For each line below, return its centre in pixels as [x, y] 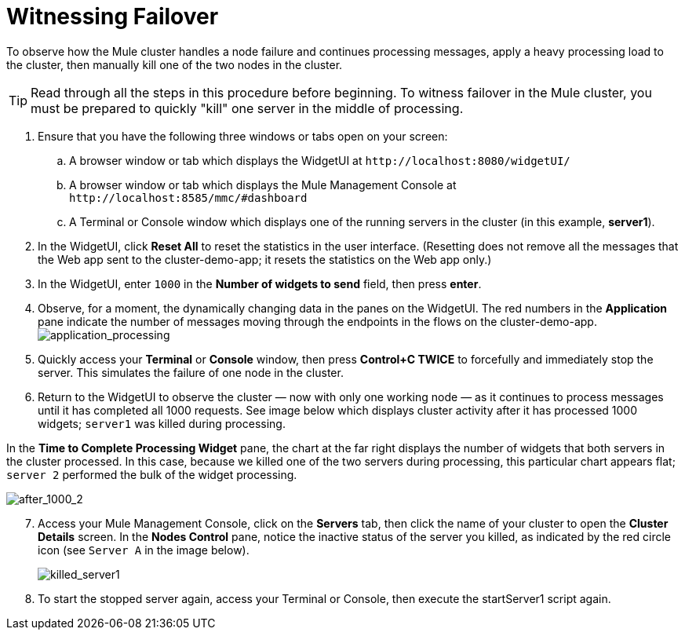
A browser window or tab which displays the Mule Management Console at [263, 185]
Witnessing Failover [113, 16]
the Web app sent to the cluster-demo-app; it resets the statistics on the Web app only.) [265, 259]
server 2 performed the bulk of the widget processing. [152, 474]
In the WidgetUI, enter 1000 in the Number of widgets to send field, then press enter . [260, 283]
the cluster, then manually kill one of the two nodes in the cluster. [175, 64]
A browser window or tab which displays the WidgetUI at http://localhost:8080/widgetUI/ [320, 160]
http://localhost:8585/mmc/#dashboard [188, 197]
